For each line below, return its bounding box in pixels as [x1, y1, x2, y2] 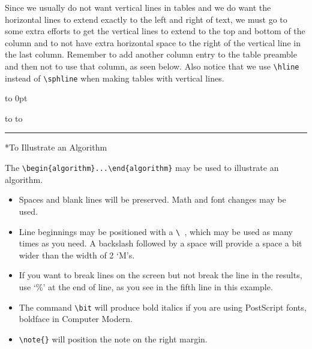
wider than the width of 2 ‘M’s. [19, 248, 135, 261]
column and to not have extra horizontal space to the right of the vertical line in [5, 36, 301, 49]
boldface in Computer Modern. [19, 312, 133, 325]
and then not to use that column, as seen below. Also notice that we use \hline [5, 59, 299, 72]
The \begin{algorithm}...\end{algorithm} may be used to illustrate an [5, 161, 279, 174]
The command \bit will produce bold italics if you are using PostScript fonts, [19, 300, 307, 313]
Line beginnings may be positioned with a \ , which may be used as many [19, 225, 293, 237]
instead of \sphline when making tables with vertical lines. [5, 71, 224, 84]
